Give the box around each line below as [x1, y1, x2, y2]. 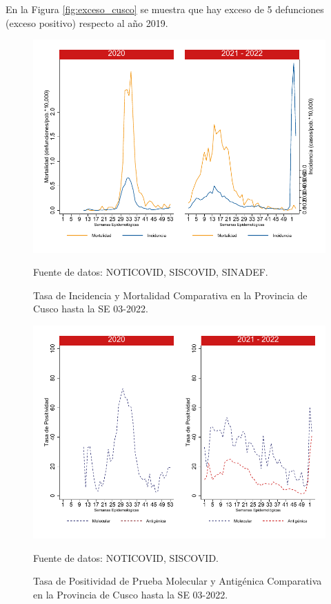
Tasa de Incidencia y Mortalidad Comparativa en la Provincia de [33, 287, 308, 302]
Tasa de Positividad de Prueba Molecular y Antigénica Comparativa [33, 574, 322, 588]
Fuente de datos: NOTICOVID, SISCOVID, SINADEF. [33, 265, 268, 279]
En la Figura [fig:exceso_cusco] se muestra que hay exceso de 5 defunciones [6, 2, 324, 16]
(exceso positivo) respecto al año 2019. [6, 15, 168, 30]
